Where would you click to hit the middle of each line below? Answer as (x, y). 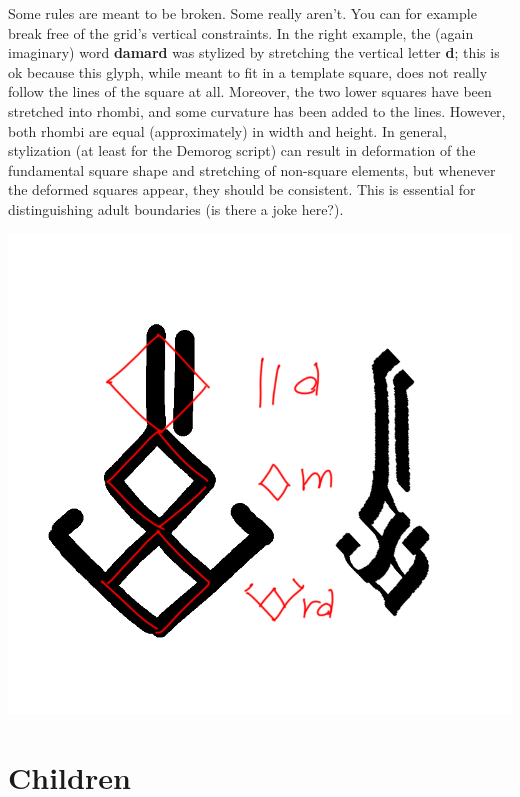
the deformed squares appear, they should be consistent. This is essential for (242, 189)
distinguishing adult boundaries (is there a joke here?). (176, 208)
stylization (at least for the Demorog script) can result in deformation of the (242, 150)
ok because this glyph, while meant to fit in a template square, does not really (248, 71)
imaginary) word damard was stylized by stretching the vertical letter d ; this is (254, 52)
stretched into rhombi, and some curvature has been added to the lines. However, (257, 110)
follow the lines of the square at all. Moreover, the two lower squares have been (250, 91)
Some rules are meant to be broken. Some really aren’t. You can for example (242, 13)
